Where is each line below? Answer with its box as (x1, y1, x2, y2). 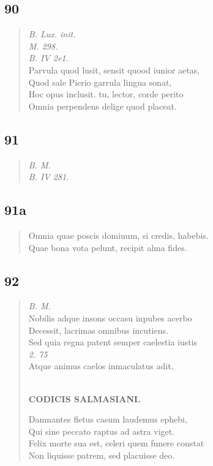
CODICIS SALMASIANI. (28, 392, 141, 405)
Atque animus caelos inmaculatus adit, (28, 359, 174, 372)
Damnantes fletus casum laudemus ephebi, (28, 413, 187, 426)
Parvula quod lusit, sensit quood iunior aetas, (28, 63, 200, 76)
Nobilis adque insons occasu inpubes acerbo (28, 311, 192, 324)
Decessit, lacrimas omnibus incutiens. (28, 323, 168, 336)
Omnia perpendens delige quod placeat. (28, 99, 177, 112)
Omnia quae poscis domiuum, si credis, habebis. (28, 228, 209, 241)
